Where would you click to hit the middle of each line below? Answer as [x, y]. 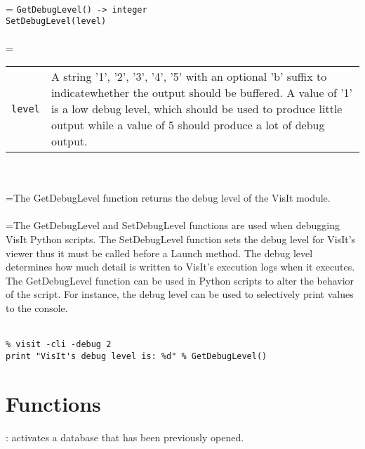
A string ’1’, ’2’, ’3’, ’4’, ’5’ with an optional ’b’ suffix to [189, 77]
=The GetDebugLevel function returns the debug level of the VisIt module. [168, 198]
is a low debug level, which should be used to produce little [197, 109]
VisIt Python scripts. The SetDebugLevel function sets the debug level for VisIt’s [181, 239]
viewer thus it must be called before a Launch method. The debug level [159, 253]
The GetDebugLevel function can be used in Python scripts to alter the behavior [180, 280]
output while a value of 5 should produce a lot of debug [188, 125]
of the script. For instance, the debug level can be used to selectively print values [180, 294]
